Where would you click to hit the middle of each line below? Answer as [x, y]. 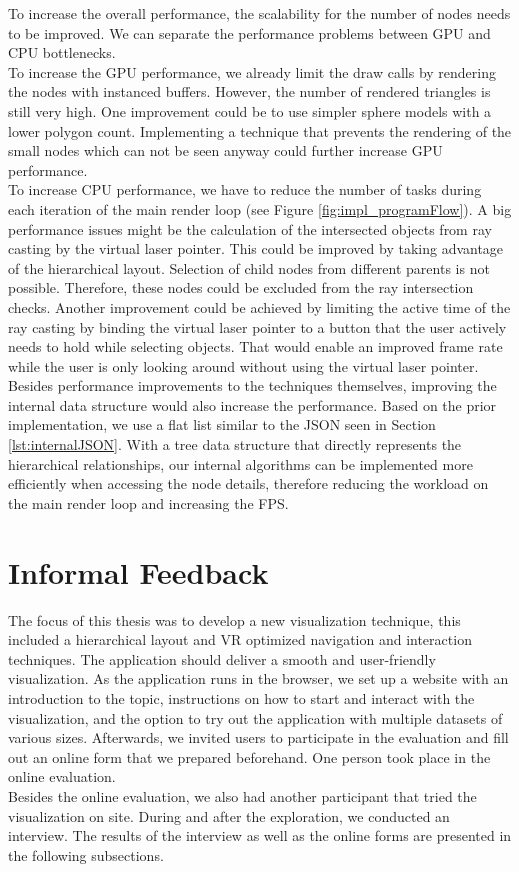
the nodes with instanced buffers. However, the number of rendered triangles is [249, 91]
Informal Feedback [138, 571]
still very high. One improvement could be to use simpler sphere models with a [250, 110]
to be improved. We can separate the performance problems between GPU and [249, 32]
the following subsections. [86, 854]
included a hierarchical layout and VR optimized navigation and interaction [240, 639]
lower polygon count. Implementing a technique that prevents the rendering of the [260, 130]
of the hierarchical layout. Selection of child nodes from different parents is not [249, 267]
